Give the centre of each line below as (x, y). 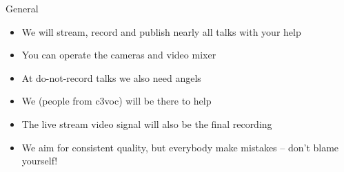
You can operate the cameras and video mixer (119, 55)
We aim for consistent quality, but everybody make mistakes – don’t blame (180, 147)
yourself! (40, 161)
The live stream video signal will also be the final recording (147, 123)
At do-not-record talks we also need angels (111, 77)
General (22, 8)
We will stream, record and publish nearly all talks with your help (161, 31)
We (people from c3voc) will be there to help (117, 101)
